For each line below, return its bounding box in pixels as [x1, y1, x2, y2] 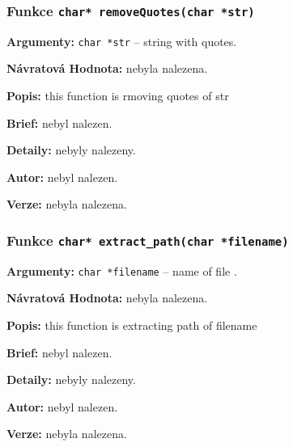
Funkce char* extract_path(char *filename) [6, 230, 289, 250]
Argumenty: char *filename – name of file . [6, 262, 237, 279]
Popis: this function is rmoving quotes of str [6, 87, 229, 104]
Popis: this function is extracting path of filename [6, 317, 257, 334]
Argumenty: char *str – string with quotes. [6, 32, 237, 49]
